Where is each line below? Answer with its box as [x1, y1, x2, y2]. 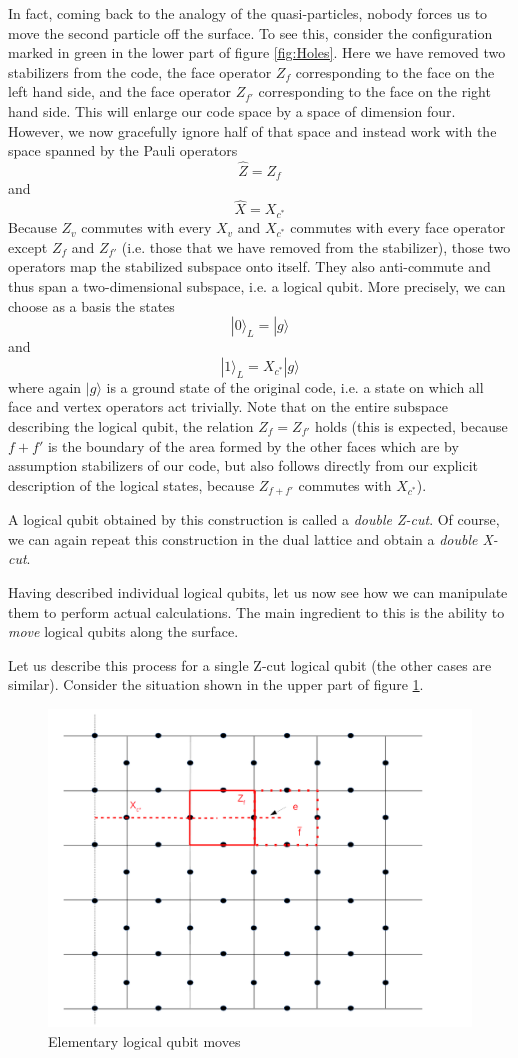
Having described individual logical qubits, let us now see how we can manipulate [8, 582, 508, 603]
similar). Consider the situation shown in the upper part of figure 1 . [8, 674, 424, 695]
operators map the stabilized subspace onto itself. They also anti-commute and [8, 256, 491, 277]
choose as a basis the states [8, 295, 175, 316]
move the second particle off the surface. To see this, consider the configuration [8, 22, 493, 43]
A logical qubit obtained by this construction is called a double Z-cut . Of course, [8, 509, 500, 530]
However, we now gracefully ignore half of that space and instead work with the [8, 120, 497, 141]
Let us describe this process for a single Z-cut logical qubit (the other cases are [8, 654, 492, 675]
